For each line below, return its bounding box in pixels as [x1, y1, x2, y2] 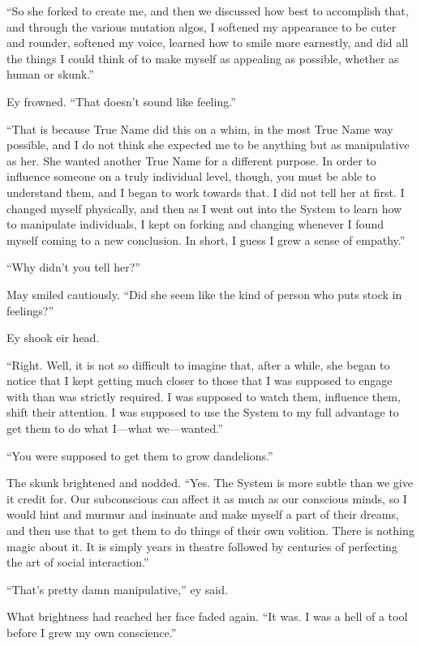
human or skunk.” [6, 66, 94, 83]
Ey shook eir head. [6, 329, 100, 346]
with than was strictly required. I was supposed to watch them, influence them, [6, 387, 401, 404]
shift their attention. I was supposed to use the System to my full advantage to [6, 404, 399, 421]
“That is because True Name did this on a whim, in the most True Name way [6, 120, 393, 137]
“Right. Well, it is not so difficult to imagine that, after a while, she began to [6, 356, 390, 373]
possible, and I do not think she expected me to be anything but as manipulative [6, 136, 410, 153]
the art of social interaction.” [6, 554, 149, 571]
